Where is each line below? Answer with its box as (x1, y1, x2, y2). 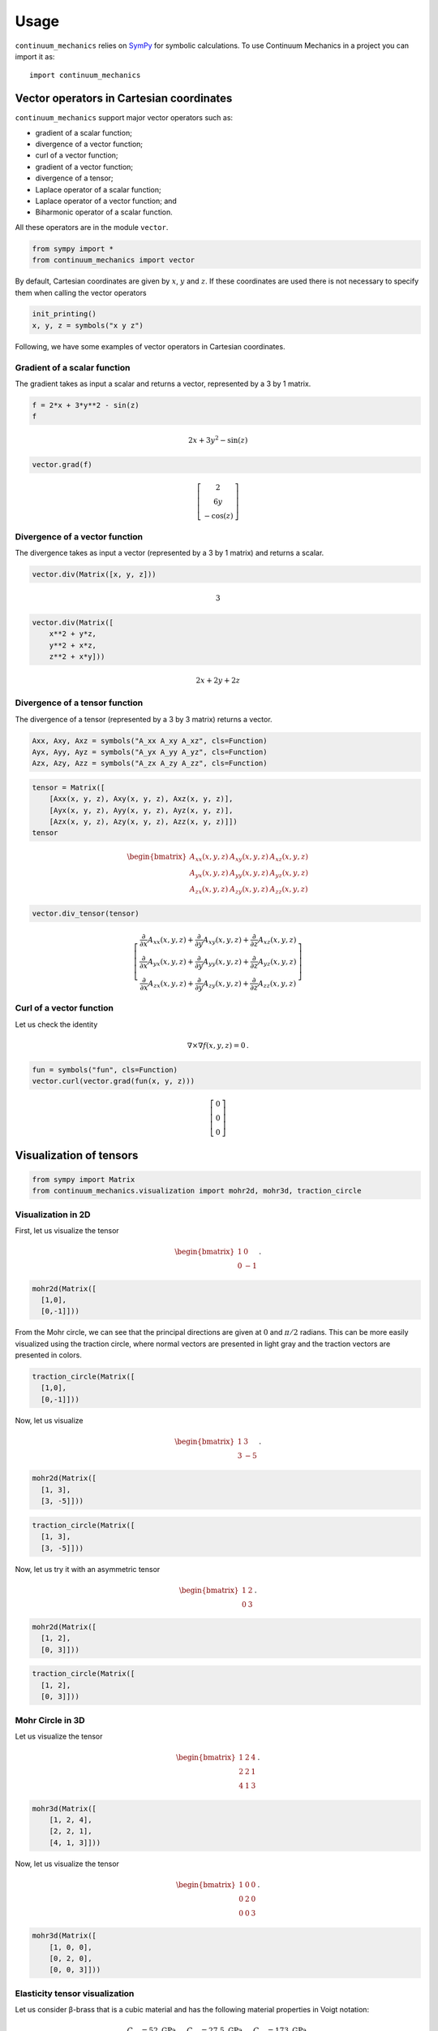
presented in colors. (15, 1350, 83, 1360)
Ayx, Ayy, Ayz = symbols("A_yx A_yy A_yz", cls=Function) (32, 747, 268, 756)
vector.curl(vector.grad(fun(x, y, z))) (32, 1076, 195, 1086)
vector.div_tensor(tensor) (32, 908, 140, 918)
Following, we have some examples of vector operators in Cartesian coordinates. (15, 341, 286, 351)
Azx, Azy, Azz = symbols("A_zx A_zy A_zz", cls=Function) (32, 759, 268, 768)
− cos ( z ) (204, 511, 234, 520)
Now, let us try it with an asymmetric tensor (15, 1564, 161, 1574)
